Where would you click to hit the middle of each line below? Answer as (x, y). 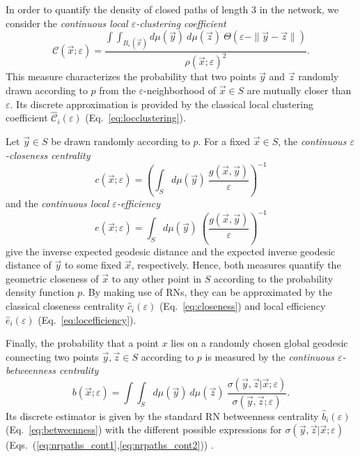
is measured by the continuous (269, 356)
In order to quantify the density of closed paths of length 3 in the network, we (172, 9)
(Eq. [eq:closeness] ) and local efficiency (242, 306)
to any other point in (157, 278)
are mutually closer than (299, 90)
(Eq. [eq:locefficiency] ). (87, 319)
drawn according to (47, 90)
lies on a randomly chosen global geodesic (259, 343)
